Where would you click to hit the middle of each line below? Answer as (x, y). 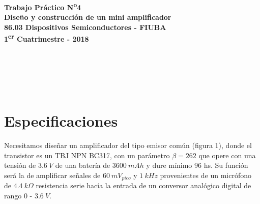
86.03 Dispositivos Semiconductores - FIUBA (85, 27)
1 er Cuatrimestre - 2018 (47, 38)
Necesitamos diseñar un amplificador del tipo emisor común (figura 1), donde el (128, 145)
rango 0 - (18, 196)
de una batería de (83, 165)
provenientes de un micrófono (206, 175)
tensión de (20, 165)
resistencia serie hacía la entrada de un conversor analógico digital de (143, 185)
